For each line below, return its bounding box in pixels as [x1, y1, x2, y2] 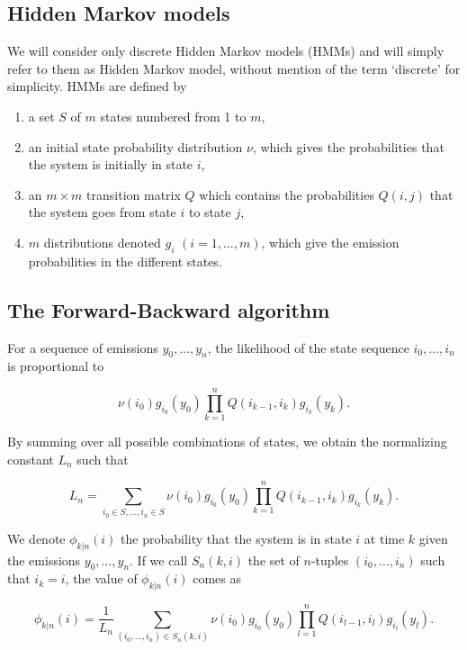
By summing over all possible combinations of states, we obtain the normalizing [7, 432, 447, 451]
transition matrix [86, 185, 181, 203]
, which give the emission [261, 232, 400, 251]
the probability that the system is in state [121, 528, 352, 547]
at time [364, 528, 405, 547]
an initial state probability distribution [28, 137, 243, 156]
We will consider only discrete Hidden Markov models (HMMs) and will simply [7, 41, 445, 60]
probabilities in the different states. [28, 251, 222, 270]
